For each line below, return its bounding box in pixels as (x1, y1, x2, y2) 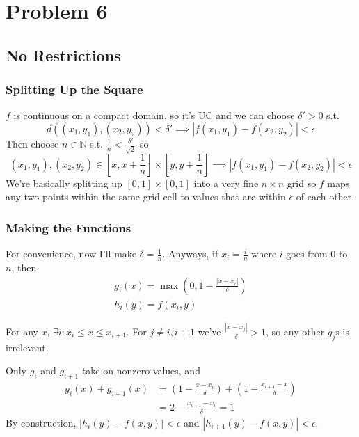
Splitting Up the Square (6, 81, 143, 98)
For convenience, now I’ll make (6, 246, 137, 261)
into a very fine (193, 175, 259, 190)
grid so (287, 175, 317, 190)
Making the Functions (6, 218, 131, 236)
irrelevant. (6, 340, 49, 354)
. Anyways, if (162, 246, 218, 261)
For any (6, 324, 38, 338)
